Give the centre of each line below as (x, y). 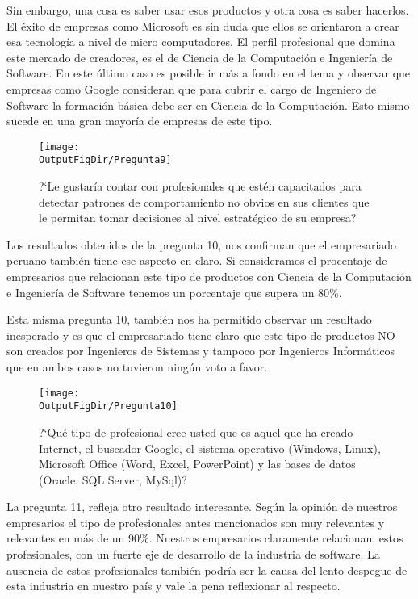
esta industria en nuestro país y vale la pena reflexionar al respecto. (173, 586)
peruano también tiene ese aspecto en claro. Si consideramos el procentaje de (197, 260)
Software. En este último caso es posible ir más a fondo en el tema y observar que (209, 73)
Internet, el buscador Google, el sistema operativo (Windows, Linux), (210, 448)
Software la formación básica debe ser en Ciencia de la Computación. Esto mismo (208, 105)
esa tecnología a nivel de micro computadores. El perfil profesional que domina (201, 42)
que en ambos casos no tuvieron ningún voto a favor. (137, 367)
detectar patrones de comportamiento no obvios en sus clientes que (204, 201)
